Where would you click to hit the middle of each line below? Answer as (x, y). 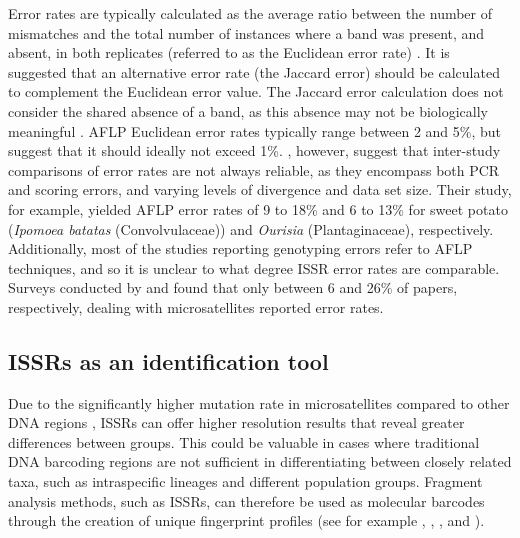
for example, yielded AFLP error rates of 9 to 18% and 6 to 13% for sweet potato (258, 208)
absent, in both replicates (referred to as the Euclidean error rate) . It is (229, 52)
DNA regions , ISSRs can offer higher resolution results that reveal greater (236, 422)
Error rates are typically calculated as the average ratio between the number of (250, 13)
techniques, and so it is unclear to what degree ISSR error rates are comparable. (254, 267)
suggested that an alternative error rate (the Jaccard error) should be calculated (254, 71)
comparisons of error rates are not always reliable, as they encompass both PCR (254, 169)
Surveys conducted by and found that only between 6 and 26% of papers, (233, 287)
